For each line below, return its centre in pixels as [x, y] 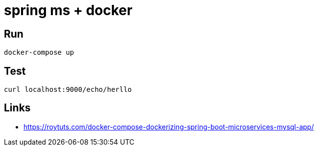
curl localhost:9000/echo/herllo [68, 90]
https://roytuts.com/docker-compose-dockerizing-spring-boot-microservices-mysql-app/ [169, 127]
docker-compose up [39, 53]
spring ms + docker [68, 10]
